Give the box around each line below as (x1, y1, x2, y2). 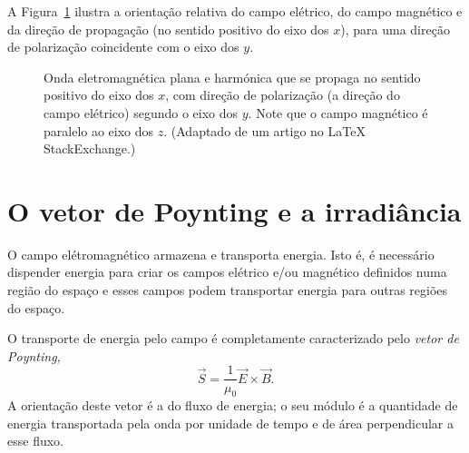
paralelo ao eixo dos (44, 121, 154, 140)
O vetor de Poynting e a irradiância (7, 192, 462, 229)
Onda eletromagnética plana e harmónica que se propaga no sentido (44, 67, 421, 86)
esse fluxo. (7, 431, 64, 450)
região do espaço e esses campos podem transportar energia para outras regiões (7, 281, 448, 300)
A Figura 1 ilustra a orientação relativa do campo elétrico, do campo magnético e (7, 2, 463, 20)
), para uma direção (340, 19, 450, 38)
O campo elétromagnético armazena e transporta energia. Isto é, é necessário (7, 244, 435, 263)
